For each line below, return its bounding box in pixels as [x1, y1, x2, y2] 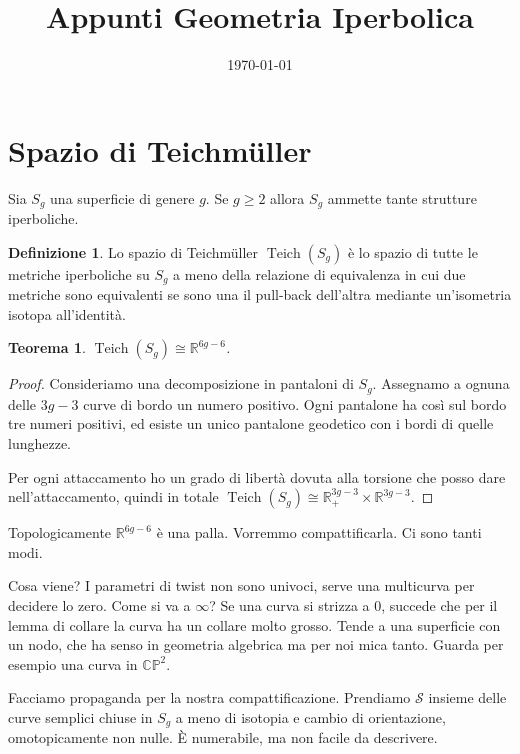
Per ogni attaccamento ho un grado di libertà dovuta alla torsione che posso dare [8, 466, 506, 487]
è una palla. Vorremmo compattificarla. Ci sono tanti [156, 522, 482, 543]
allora [270, 187, 305, 208]
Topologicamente [8, 522, 112, 543]
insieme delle [428, 687, 507, 708]
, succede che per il [381, 594, 498, 615]
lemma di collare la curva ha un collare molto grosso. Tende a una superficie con [8, 614, 501, 635]
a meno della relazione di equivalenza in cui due [173, 263, 466, 284]
